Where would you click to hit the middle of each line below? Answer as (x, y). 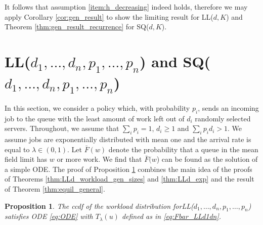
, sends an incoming (228, 107)
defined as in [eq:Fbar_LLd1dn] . (171, 216)
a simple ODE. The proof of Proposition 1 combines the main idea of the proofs (128, 169)
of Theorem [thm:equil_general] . (55, 189)
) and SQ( (175, 61)
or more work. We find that (99, 159)
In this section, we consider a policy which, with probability (97, 107)
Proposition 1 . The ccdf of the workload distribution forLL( (99, 206)
